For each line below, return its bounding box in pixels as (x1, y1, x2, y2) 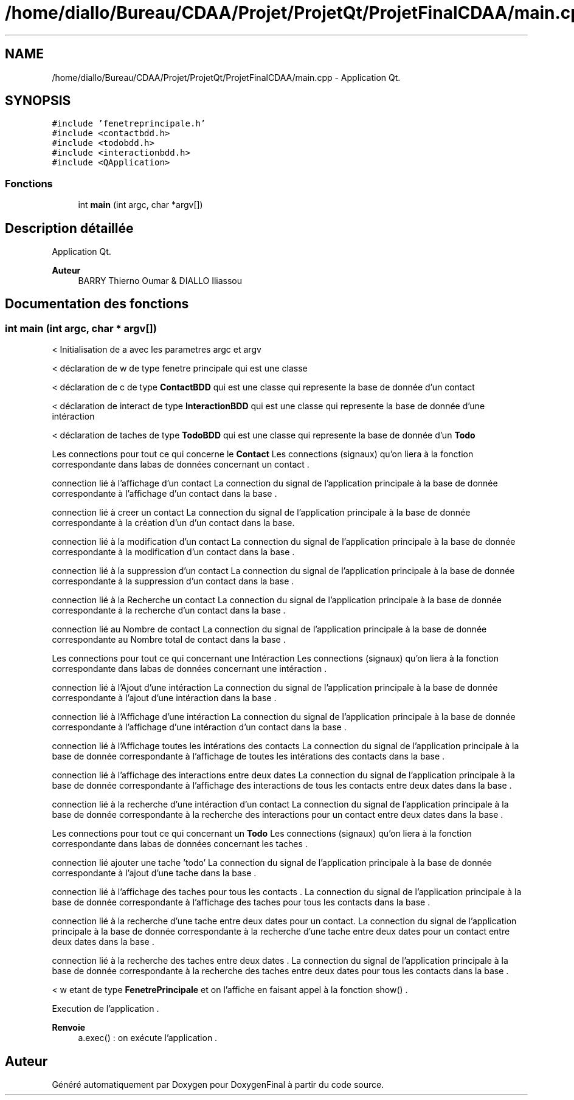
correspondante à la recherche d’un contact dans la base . (52, 605, 286, 616)
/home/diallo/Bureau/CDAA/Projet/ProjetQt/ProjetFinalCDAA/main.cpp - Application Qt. (52, 72, 401, 83)
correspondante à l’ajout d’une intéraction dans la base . (52, 693, 277, 704)
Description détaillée (5, 220, 134, 236)
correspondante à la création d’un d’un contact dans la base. (52, 517, 295, 528)
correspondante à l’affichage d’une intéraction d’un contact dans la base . (52, 722, 347, 733)
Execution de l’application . (52, 1003, 159, 1014)
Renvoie (52, 1022, 86, 1033)
